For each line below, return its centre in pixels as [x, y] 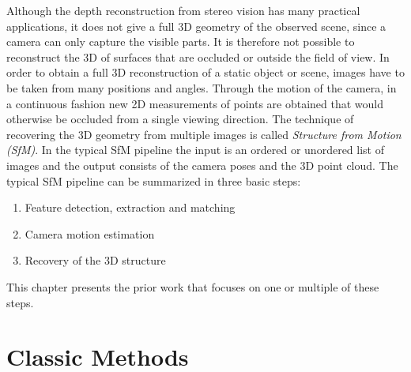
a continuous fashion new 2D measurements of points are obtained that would [195, 103]
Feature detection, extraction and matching [130, 207]
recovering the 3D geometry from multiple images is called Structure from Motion [204, 134]
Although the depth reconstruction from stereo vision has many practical [183, 10]
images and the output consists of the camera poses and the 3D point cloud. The [202, 165]
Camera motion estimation [90, 233]
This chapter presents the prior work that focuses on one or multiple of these [193, 286]
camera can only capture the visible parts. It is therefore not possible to [181, 41]
